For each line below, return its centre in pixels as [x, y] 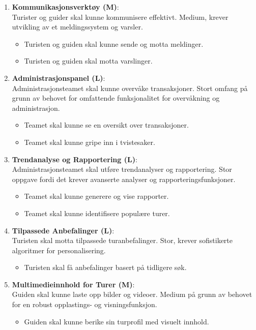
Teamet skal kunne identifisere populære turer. [97, 213]
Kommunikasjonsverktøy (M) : [65, 7]
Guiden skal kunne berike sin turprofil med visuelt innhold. [117, 321]
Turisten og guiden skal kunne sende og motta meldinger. [114, 43]
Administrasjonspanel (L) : [59, 78]
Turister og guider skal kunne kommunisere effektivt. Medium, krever [120, 17]
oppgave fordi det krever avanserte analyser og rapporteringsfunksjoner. [124, 179]
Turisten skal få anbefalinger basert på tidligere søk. [105, 267]
